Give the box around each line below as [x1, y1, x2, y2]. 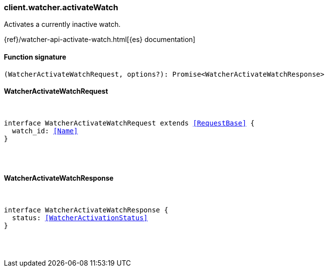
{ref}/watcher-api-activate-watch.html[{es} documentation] [4, 35, 195, 44]
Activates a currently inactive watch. [4, 20, 121, 29]
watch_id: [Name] [12, 126, 78, 135]
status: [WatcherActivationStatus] [12, 214, 148, 222]
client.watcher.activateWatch [4, 2, 118, 12]
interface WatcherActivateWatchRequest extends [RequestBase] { [4, 119, 255, 127]
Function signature [4, 52, 66, 61]
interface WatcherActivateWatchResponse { [4, 206, 169, 214]
